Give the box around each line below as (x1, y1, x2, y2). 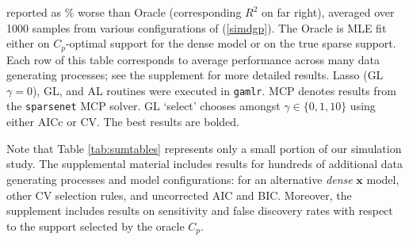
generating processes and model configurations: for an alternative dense (6, 170, 353, 187)
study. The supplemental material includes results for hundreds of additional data (6, 155, 403, 172)
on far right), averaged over (262, 4, 395, 20)
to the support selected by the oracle (6, 217, 185, 234)
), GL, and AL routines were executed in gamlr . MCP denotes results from (32, 82, 396, 98)
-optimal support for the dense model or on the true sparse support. (65, 35, 396, 52)
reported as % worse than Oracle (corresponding (6, 4, 242, 20)
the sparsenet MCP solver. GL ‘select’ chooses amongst (6, 98, 281, 114)
